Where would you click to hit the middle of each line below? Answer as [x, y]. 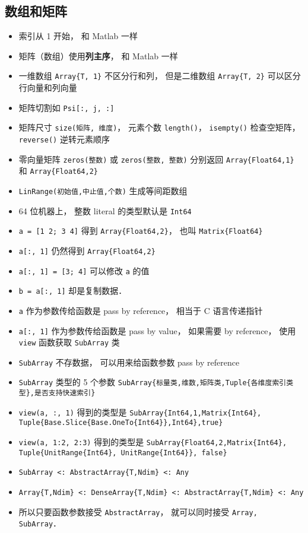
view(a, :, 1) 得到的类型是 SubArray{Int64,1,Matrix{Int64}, [140, 412]
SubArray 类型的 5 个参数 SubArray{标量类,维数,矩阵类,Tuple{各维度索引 [153, 382]
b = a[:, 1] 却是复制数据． [73, 291]
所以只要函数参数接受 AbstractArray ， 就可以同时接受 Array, [138, 511]
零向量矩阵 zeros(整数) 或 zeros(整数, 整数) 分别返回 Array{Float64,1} [156, 159]
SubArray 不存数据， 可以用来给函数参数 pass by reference [129, 362]
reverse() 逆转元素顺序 [64, 139]
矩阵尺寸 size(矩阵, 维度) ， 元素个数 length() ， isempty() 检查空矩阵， [159, 127]
